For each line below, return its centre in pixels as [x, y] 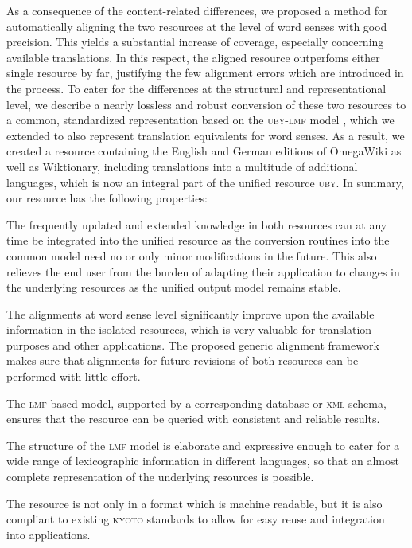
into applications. [49, 534]
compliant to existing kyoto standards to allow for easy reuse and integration [196, 519]
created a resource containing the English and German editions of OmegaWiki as [204, 151]
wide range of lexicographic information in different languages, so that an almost [203, 461]
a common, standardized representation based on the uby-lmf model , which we [200, 120]
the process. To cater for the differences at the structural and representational [196, 88]
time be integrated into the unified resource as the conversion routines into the [198, 240]
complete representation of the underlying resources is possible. [160, 477]
